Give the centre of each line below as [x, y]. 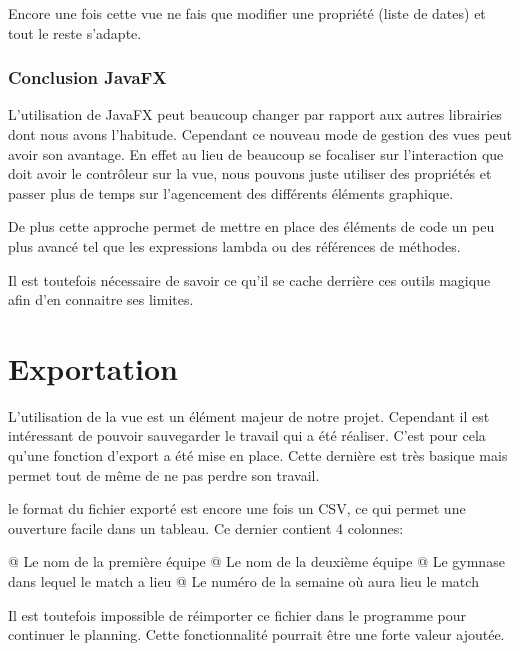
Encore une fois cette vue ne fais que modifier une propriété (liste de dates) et [247, 13]
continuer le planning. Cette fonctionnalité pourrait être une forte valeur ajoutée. [256, 634]
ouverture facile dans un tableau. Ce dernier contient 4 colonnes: [206, 527]
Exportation [93, 367]
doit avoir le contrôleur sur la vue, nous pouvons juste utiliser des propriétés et [250, 173]
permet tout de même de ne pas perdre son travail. [164, 474]
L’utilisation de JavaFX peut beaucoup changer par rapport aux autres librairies [255, 114]
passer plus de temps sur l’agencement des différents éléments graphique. [231, 192]
